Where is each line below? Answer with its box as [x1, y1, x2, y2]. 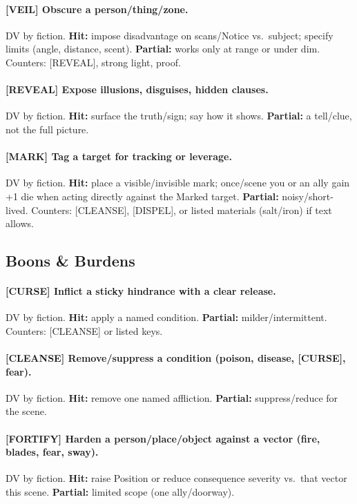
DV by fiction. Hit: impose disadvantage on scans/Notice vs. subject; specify [6, 28, 334, 42]
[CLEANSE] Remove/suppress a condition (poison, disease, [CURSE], [6, 351, 346, 365]
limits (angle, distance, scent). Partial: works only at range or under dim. [6, 41, 320, 56]
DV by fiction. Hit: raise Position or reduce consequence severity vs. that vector [6, 471, 347, 485]
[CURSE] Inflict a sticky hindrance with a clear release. [6, 284, 276, 298]
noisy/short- [282, 188, 334, 203]
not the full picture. [6, 122, 89, 136]
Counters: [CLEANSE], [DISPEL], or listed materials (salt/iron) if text [31, 202, 332, 217]
